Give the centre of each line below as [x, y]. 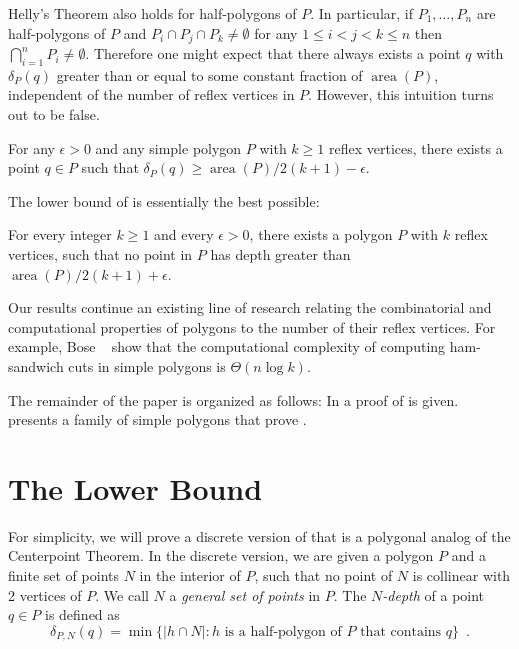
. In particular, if [362, 13]
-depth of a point [433, 594]
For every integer [60, 234]
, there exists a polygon [321, 234]
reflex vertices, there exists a [415, 147]
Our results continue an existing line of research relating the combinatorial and [250, 307]
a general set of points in [245, 594]
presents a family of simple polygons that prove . [157, 419]
